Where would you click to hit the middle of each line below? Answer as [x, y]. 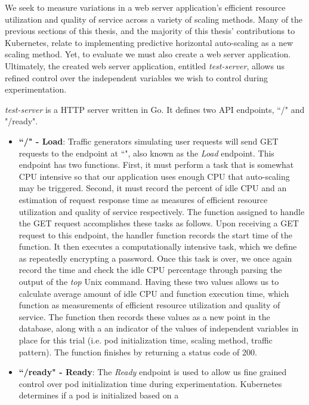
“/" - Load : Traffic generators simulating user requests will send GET [149, 141]
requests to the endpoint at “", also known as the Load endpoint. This [146, 153]
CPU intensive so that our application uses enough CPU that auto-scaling [154, 176]
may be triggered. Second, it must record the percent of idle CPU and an [153, 188]
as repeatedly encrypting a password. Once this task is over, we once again [155, 258]
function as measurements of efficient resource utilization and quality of [149, 305]
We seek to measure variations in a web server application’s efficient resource [145, 7]
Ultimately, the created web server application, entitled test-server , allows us [145, 65]
